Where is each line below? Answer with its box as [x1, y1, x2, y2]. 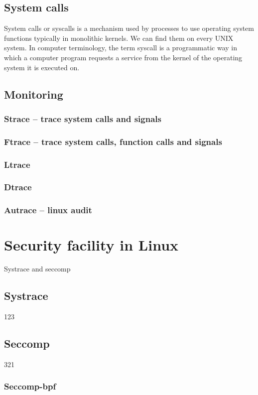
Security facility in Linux [4, 235, 179, 255]
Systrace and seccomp [4, 263, 71, 274]
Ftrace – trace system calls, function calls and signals [4, 135, 222, 147]
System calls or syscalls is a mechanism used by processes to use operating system [4, 23, 254, 33]
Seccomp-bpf [4, 380, 56, 393]
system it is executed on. [4, 62, 80, 72]
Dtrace [4, 181, 32, 193]
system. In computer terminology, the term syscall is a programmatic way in [4, 42, 237, 53]
